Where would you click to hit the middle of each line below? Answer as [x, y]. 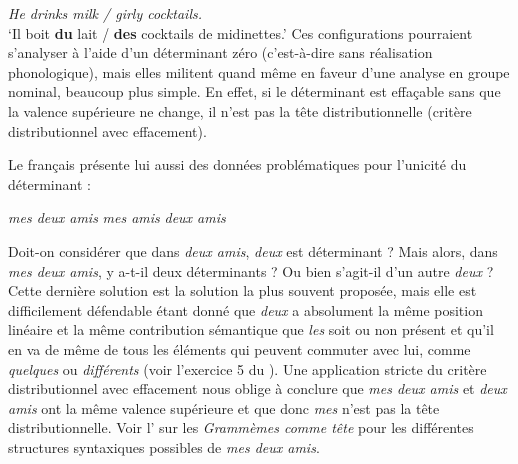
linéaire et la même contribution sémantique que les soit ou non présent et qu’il [251, 329]
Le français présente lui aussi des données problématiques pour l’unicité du [237, 164]
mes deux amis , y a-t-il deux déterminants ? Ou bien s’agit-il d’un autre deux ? [251, 270]
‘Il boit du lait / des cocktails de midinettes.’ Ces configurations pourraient [240, 32]
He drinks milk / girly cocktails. [105, 13]
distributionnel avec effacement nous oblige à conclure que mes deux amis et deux [257, 388]
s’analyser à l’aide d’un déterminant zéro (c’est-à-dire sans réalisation [220, 52]
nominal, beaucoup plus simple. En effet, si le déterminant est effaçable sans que [254, 91]
